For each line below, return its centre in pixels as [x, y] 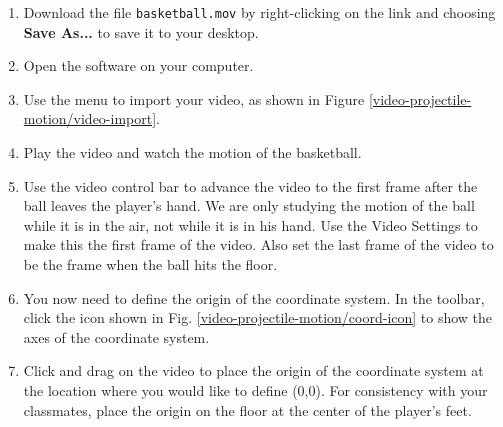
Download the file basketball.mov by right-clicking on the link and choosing [259, 12]
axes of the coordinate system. [116, 336]
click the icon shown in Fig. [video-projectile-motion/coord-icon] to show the [258, 317]
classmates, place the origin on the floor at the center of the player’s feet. [247, 409]
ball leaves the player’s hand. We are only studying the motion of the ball [249, 205]
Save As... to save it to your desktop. [141, 31]
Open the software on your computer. [138, 65]
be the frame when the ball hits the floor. [150, 264]
